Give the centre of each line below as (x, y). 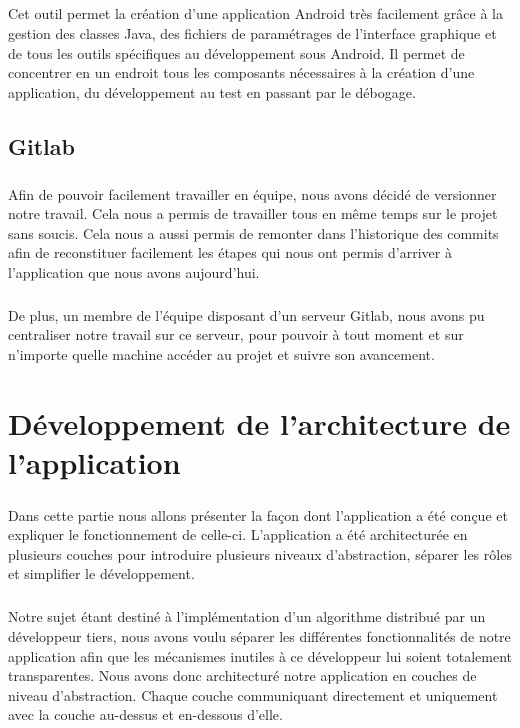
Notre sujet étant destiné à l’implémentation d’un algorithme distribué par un (247, 616)
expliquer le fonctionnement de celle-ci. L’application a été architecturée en (238, 534)
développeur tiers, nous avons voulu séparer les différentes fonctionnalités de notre (259, 635)
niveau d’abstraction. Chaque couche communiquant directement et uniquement (253, 694)
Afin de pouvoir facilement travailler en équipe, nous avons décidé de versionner (252, 193)
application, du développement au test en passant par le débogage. (212, 91)
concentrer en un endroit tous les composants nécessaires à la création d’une (241, 72)
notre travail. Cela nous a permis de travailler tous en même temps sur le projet (253, 213)
